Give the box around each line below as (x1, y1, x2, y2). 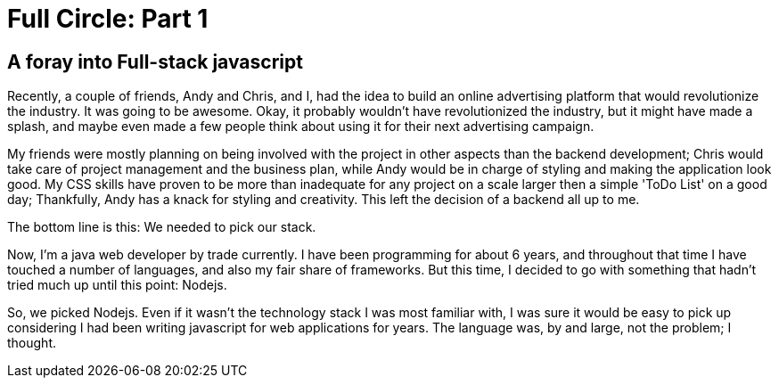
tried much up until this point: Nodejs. (7, 277, 227, 293)
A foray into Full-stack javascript (7, 50, 303, 73)
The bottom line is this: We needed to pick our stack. (7, 219, 316, 235)
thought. (7, 335, 57, 351)
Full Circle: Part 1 (7, 4, 209, 34)
